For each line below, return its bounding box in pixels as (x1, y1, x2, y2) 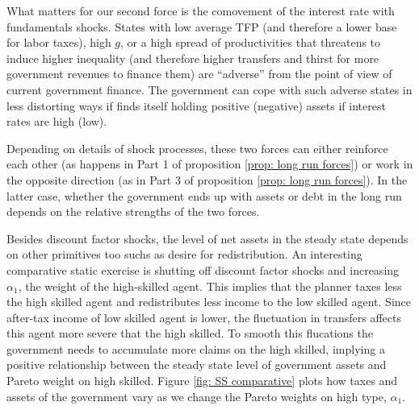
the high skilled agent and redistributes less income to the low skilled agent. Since (6, 293, 412, 310)
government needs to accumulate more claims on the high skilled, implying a (6, 340, 385, 357)
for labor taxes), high (6, 34, 111, 51)
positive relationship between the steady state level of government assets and (6, 356, 387, 373)
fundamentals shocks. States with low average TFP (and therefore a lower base (6, 18, 397, 35)
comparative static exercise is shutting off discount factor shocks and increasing (6, 261, 400, 278)
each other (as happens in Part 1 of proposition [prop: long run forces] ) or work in (6, 155, 413, 172)
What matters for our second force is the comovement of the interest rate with (6, 2, 395, 19)
